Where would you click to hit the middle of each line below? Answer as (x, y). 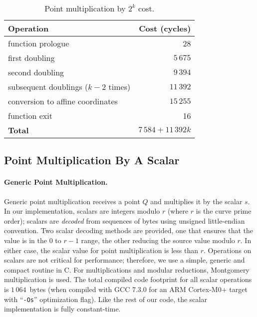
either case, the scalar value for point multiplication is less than (101, 250)
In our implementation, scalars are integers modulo (82, 211)
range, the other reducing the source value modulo (158, 240)
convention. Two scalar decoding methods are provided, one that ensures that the (129, 230)
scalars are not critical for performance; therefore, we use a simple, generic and (125, 260)
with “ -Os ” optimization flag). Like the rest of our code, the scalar (106, 299)
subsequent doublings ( (48, 87)
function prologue (39, 43)
